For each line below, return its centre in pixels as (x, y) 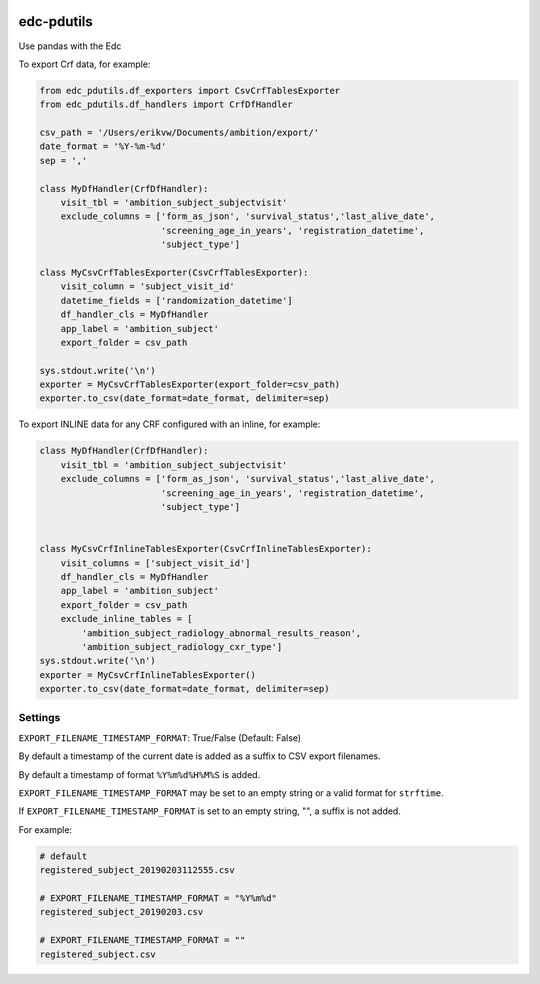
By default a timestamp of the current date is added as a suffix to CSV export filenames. (199, 756)
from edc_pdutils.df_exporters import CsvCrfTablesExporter (190, 90)
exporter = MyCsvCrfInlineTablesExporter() (148, 674)
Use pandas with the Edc (70, 46)
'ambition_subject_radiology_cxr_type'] (182, 646)
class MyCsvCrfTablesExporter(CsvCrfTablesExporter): (174, 272)
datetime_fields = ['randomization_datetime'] (177, 300)
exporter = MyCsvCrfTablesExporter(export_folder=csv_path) (190, 384)
